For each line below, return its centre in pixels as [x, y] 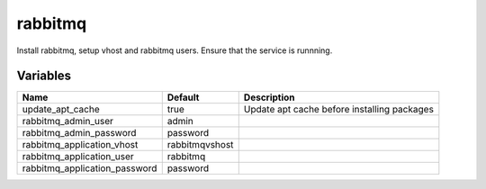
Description [270, 97]
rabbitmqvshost [200, 145]
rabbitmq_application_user [78, 157]
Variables [44, 76]
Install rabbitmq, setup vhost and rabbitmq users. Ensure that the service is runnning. [175, 50]
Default [183, 97]
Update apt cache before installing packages [338, 110]
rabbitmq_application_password [90, 168]
